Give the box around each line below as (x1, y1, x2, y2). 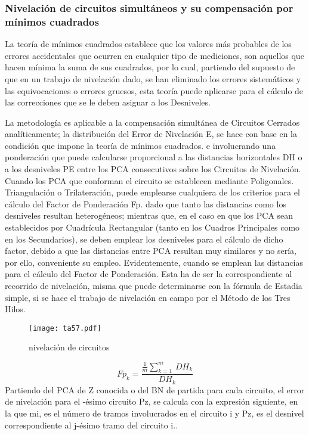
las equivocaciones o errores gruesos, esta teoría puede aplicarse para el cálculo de (5, 84, 304, 97)
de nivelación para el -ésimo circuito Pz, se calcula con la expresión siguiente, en (5, 395, 298, 408)
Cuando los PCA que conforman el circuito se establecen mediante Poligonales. (5, 174, 294, 187)
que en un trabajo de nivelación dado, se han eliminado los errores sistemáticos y (5, 72, 301, 85)
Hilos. (5, 303, 26, 315)
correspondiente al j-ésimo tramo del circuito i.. (5, 418, 178, 431)
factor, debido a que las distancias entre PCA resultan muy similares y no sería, (5, 244, 296, 257)
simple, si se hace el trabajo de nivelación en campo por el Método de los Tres (5, 291, 291, 303)
